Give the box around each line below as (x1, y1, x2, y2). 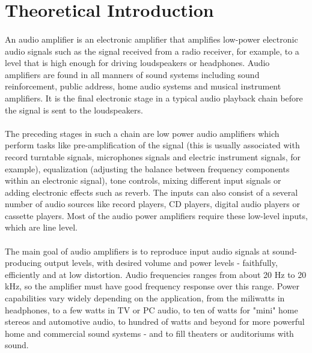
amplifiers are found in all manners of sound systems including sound (5, 68, 260, 80)
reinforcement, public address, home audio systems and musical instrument (5, 80, 281, 92)
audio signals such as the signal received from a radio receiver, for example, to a (5, 44, 299, 57)
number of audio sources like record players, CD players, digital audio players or (5, 198, 300, 210)
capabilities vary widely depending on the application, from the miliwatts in (5, 292, 285, 304)
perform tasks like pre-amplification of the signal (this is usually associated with (5, 139, 300, 151)
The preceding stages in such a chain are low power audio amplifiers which (5, 127, 280, 139)
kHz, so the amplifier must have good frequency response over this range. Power (5, 280, 299, 292)
